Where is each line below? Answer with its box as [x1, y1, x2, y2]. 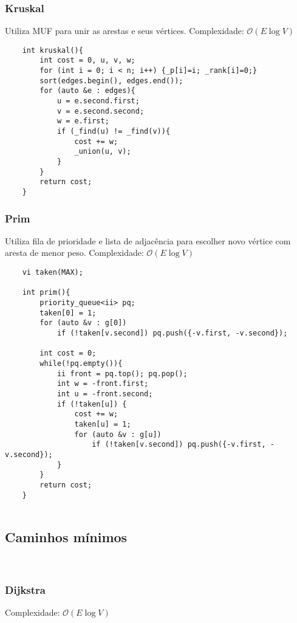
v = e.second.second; [56, 106, 145, 115]
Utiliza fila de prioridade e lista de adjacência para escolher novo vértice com [5, 234, 291, 247]
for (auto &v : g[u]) [74, 430, 162, 439]
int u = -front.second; [56, 389, 153, 398]
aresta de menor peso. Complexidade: [5, 246, 144, 259]
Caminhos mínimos [5, 528, 128, 546]
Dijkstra [5, 582, 46, 597]
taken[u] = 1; [74, 419, 131, 429]
